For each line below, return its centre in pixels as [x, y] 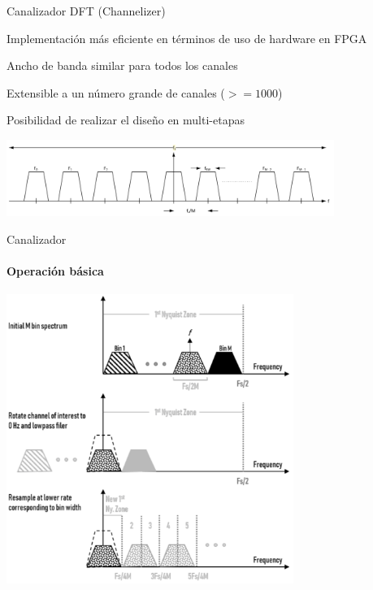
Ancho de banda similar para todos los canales [122, 65]
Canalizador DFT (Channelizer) [86, 11]
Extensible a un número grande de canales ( [116, 92]
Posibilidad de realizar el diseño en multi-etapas [126, 120]
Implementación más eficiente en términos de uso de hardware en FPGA [187, 38]
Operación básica [55, 270]
